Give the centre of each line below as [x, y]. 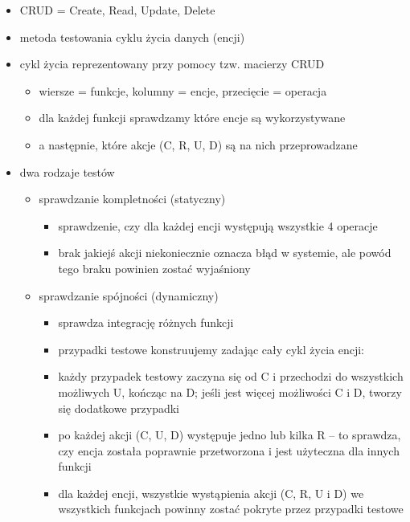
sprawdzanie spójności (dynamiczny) [129, 295]
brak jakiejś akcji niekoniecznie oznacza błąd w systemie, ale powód [225, 253]
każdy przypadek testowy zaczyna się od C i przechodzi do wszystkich [231, 376]
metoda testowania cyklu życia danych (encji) [132, 37]
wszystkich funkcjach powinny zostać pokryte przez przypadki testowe [231, 509]
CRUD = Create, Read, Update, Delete [117, 10]
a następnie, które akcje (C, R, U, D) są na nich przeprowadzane [198, 144]
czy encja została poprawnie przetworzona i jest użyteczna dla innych [229, 450]
